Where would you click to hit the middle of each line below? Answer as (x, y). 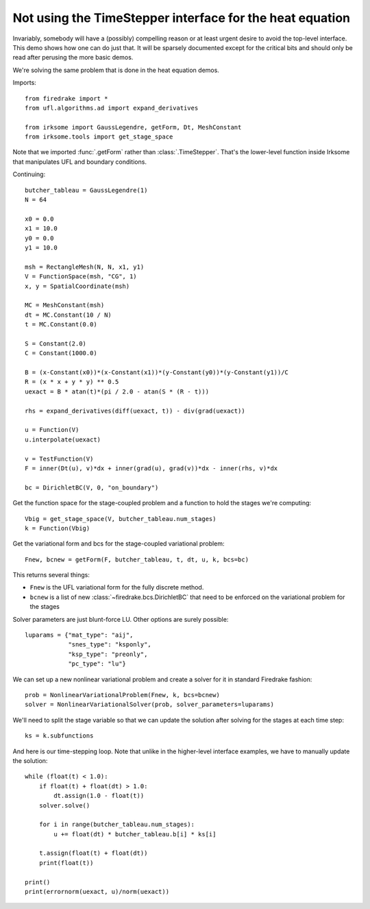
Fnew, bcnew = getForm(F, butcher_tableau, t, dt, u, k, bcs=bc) (137, 559)
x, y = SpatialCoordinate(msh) (77, 286)
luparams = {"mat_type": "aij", (79, 635)
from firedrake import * (66, 98)
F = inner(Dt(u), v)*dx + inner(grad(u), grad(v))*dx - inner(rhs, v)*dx (151, 468)
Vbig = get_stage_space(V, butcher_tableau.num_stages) (121, 519)
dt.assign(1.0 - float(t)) (99, 796)
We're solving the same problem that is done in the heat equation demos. (116, 70)
